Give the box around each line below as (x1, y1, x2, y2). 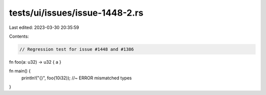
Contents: (9, 33, 29, 39)
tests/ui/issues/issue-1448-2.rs (9, 7, 144, 18)
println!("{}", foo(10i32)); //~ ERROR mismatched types (21, 75, 132, 81)
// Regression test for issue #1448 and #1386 (19, 47, 134, 52)
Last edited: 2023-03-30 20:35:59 (9, 24, 79, 30)
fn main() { (9, 68, 31, 74)
